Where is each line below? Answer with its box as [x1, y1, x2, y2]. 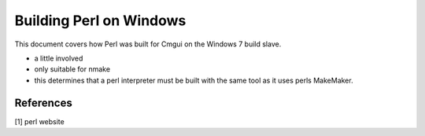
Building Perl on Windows [14, 12, 187, 29]
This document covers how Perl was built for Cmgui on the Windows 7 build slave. [14, 39, 282, 49]
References [14, 96, 72, 109]
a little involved [34, 53, 83, 63]
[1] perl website [14, 116, 65, 126]
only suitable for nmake [34, 64, 110, 74]
